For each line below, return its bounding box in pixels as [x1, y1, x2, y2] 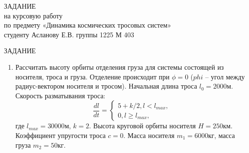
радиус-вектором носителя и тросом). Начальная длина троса [15, 81, 197, 91]
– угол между [205, 71, 245, 81]
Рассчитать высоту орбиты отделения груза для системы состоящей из [15, 61, 224, 72]
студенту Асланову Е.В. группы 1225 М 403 [4, 29, 134, 39]
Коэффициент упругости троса [15, 130, 106, 140]
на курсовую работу [4, 10, 63, 20]
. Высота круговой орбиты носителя [89, 121, 196, 131]
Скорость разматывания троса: [15, 90, 106, 100]
